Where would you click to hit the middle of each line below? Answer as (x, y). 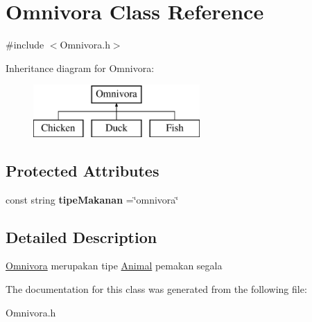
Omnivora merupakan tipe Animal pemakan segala (114, 266)
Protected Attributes (83, 170)
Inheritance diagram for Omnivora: (80, 68)
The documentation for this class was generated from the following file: (156, 289)
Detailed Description (81, 236)
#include (25, 45)
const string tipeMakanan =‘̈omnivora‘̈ (92, 199)
